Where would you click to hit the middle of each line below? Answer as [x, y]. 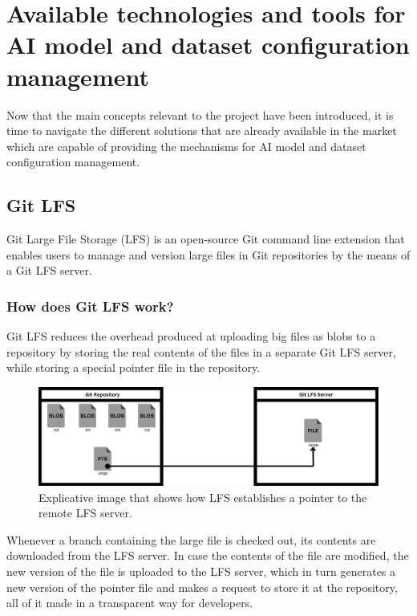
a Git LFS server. [49, 270]
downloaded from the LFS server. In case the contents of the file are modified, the [208, 555]
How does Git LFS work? [90, 306]
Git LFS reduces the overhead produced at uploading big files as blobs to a [191, 336]
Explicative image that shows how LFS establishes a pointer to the [203, 497]
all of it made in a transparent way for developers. [130, 603]
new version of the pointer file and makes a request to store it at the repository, [202, 587]
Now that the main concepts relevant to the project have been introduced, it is [200, 114]
